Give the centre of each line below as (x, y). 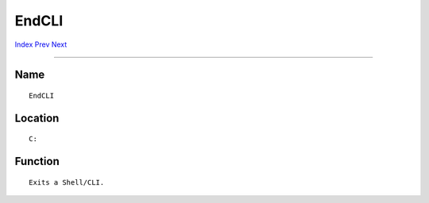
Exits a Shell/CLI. (67, 182)
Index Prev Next (41, 44)
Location (37, 118)
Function (37, 161)
